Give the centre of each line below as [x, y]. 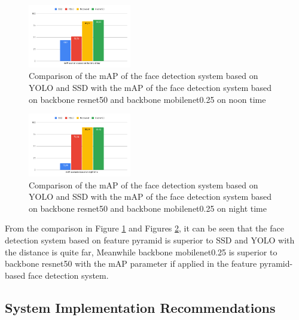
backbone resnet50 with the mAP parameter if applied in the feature [131, 263]
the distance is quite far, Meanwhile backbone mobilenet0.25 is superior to [141, 252]
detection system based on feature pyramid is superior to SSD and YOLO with [150, 240]
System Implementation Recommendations [140, 307]
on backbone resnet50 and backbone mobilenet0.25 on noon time [147, 99]
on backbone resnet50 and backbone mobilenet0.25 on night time [148, 208]
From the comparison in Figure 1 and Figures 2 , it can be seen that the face [144, 228]
